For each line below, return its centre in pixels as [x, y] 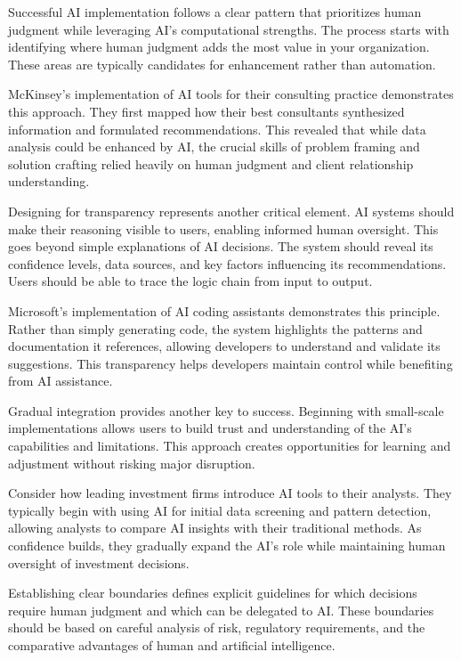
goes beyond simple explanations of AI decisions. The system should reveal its [221, 246]
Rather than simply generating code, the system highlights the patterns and [215, 328]
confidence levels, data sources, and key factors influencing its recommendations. [227, 263]
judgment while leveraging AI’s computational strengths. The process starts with [229, 29]
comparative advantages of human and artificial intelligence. [172, 645]
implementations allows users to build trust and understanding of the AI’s [210, 428]
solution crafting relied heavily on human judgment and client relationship [211, 163]
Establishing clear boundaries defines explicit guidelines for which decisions [213, 593]
